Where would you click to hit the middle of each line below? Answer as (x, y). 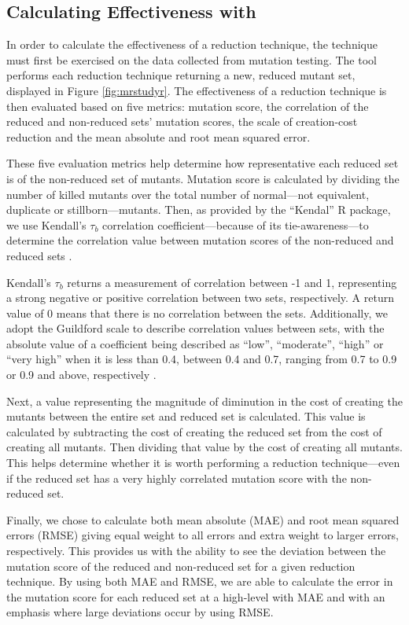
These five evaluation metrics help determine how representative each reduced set (203, 163)
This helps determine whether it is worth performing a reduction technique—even (203, 463)
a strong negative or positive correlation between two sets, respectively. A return (200, 298)
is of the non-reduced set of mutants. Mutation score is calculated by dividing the (203, 178)
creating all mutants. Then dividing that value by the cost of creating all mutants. (204, 447)
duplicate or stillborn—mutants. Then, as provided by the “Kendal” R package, (199, 210)
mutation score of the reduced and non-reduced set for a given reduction (181, 566)
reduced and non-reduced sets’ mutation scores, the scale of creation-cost (182, 121)
